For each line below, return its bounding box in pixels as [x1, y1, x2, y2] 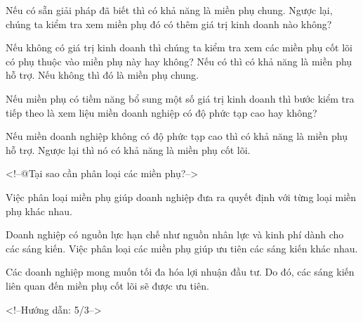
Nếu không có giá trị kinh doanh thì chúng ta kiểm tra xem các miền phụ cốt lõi [6, 40, 352, 55]
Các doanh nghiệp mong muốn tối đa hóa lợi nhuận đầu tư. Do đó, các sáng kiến [6, 264, 355, 279]
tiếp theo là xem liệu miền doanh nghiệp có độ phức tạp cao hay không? [6, 105, 317, 120]
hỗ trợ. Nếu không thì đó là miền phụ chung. [6, 67, 199, 82]
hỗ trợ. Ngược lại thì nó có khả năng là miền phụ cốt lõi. [6, 142, 251, 157]
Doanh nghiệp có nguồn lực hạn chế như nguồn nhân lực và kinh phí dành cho [6, 227, 344, 242]
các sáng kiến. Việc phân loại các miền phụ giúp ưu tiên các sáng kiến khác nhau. [6, 240, 358, 255]
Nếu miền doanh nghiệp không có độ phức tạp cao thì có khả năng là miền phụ [6, 129, 348, 143]
